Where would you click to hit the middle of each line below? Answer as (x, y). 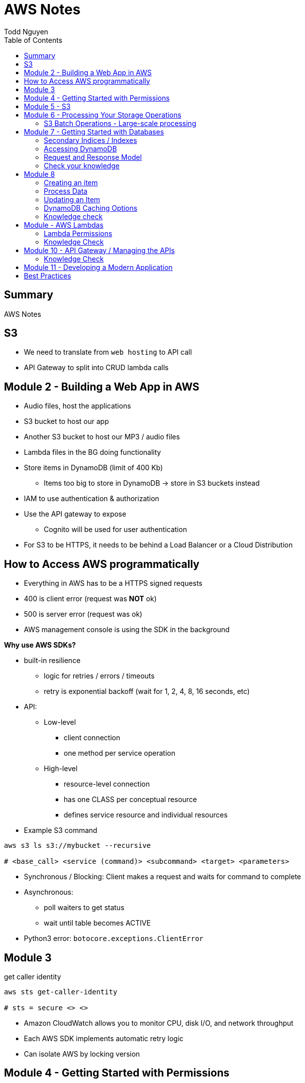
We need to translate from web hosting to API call (108, 352)
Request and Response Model (93, 157)
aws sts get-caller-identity (61, 992)
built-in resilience (52, 661)
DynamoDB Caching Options (91, 208)
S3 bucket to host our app (66, 421)
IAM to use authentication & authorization (92, 499)
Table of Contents (33, 40)
